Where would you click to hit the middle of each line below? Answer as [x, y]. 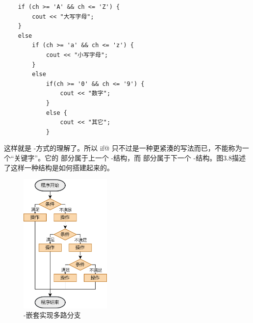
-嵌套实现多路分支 [52, 315]
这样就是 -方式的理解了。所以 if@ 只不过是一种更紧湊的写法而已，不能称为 [123, 148]
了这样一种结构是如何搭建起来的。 [59, 167]
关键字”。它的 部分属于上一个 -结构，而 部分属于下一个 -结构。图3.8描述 [130, 157]
